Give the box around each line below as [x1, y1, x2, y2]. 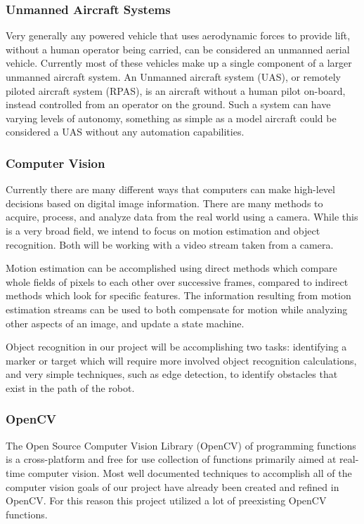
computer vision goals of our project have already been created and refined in [6, 479, 339, 494]
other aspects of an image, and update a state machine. [6, 315, 245, 330]
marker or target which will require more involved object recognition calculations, [6, 353, 357, 367]
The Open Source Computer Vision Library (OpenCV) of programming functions [6, 438, 356, 452]
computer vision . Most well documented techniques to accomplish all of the [27, 465, 352, 480]
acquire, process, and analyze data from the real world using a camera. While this [6, 209, 358, 224]
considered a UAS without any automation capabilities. [6, 124, 245, 139]
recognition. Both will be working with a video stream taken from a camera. [6, 237, 334, 251]
